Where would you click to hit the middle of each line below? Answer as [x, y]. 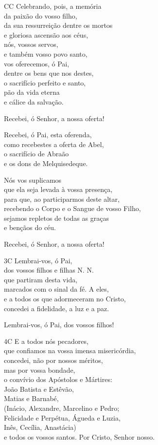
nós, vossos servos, [31, 44]
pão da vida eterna [32, 92]
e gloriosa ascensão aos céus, [46, 34]
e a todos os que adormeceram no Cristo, [65, 299]
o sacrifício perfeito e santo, [45, 82]
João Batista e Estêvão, [39, 389]
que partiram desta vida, [41, 279]
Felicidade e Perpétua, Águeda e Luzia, [62, 417]
